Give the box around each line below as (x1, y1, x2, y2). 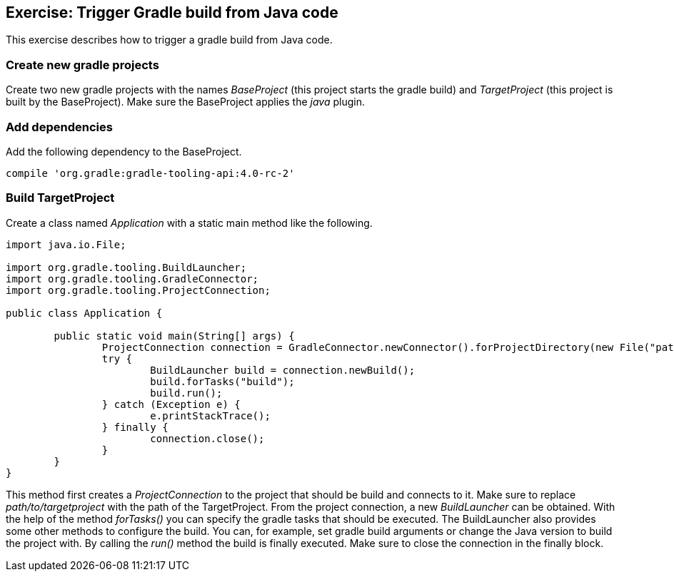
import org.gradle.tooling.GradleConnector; (6, 272, 259, 285)
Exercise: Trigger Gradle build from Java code (6, 4, 338, 21)
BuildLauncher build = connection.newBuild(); (150, 364, 416, 376)
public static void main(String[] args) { (54, 330, 295, 342)
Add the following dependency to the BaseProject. (6, 145, 242, 158)
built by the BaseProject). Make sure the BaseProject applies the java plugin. (6, 96, 365, 108)
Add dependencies (6, 119, 113, 134)
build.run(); (150, 387, 223, 399)
